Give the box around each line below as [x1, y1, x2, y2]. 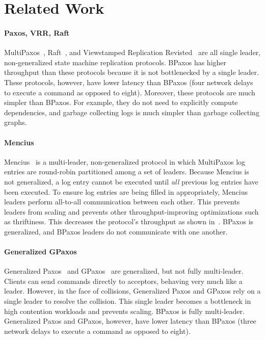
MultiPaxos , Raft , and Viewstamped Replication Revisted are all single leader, [4, 47, 261, 58]
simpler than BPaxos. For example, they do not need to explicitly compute [4, 97, 238, 108]
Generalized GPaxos [4, 246, 77, 257]
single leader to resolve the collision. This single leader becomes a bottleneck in [4, 296, 251, 306]
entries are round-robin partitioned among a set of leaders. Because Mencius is [4, 166, 249, 177]
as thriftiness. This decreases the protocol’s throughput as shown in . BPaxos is [4, 216, 254, 227]
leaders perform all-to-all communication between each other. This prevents [4, 196, 240, 207]
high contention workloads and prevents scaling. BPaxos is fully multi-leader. [4, 305, 245, 316]
